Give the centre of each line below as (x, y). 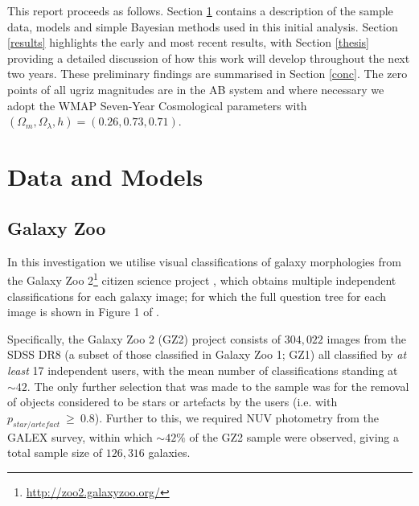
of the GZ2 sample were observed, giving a (294, 436)
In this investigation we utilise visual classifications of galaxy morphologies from (204, 261)
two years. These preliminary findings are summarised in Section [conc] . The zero (207, 74)
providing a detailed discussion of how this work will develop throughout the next (209, 58)
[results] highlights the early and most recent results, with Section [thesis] (188, 42)
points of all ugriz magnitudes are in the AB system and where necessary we (196, 89)
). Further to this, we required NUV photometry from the (237, 417)
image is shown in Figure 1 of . (83, 312)
